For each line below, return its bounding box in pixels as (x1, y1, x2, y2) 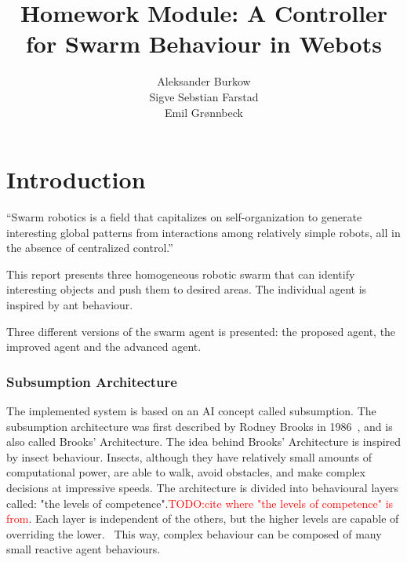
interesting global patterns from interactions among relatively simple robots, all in (6, 224, 401, 240)
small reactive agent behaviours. (6, 541, 161, 557)
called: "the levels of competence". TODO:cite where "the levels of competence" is (6, 494, 394, 511)
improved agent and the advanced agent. (6, 338, 202, 355)
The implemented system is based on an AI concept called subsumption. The (6, 403, 376, 418)
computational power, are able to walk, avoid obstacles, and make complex (6, 464, 365, 480)
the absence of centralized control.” (6, 239, 173, 256)
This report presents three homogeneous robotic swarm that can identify (6, 265, 355, 282)
